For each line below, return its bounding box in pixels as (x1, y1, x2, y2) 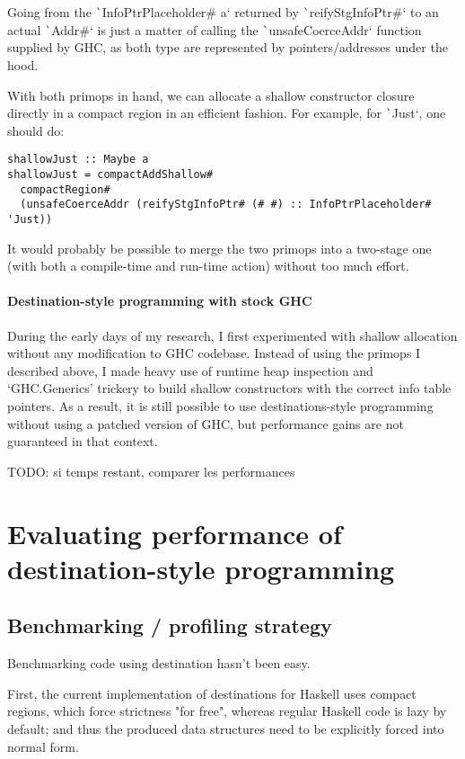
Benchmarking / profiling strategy (7, 612, 332, 639)
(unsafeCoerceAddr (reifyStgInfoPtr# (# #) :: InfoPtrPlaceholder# (20, 198, 432, 211)
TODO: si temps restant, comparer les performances (7, 461, 295, 480)
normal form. (7, 737, 79, 755)
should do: (7, 121, 65, 139)
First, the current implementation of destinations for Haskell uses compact (7, 683, 417, 702)
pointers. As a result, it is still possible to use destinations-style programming (7, 396, 434, 415)
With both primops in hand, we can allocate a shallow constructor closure (7, 85, 415, 104)
